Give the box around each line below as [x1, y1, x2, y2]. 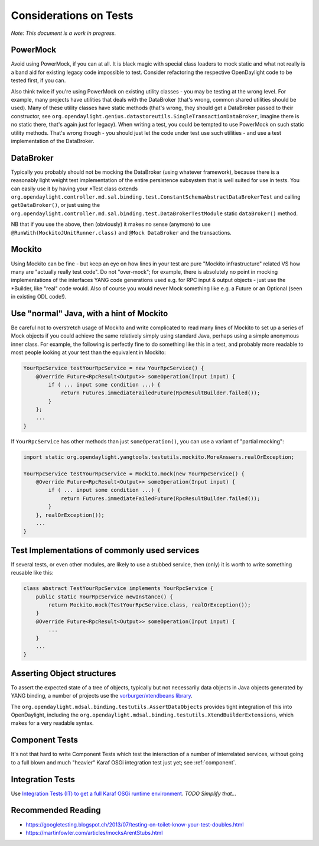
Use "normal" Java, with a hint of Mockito [11, 308, 168, 319]
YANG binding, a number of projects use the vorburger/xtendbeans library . [11, 692, 193, 699]
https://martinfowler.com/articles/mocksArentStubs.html [25, 829, 163, 836]
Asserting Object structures [11, 668, 116, 678]
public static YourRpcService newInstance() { [35, 593, 174, 600]
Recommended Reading [11, 805, 101, 815]
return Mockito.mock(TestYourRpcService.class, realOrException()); [48, 602, 251, 608]
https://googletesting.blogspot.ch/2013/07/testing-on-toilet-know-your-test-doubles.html [25, 821, 244, 828]
